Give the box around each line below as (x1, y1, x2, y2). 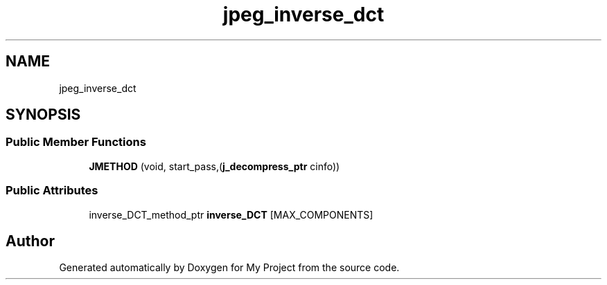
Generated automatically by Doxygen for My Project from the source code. (59, 261, 400, 274)
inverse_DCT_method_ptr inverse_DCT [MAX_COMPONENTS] (89, 208, 373, 221)
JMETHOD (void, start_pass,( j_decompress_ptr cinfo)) (89, 160, 340, 172)
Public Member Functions (6, 135, 146, 149)
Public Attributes (6, 183, 98, 198)
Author (6, 232, 55, 250)
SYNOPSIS (6, 106, 81, 124)
